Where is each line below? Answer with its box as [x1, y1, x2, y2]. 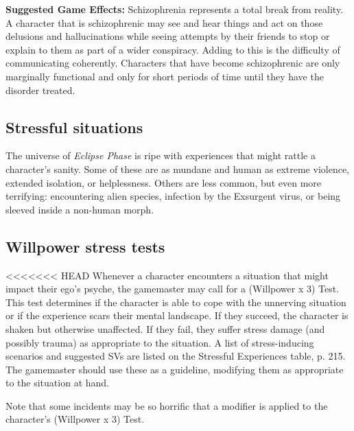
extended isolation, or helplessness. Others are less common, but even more [5, 175, 321, 189]
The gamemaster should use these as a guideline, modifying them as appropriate [5, 362, 344, 376]
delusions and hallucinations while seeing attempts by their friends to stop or [5, 29, 330, 43]
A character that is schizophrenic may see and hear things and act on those [5, 15, 323, 30]
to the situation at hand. [5, 375, 109, 390]
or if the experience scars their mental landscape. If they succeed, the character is [5, 308, 349, 323]
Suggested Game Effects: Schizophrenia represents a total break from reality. [5, 2, 344, 16]
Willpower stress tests [5, 235, 165, 257]
